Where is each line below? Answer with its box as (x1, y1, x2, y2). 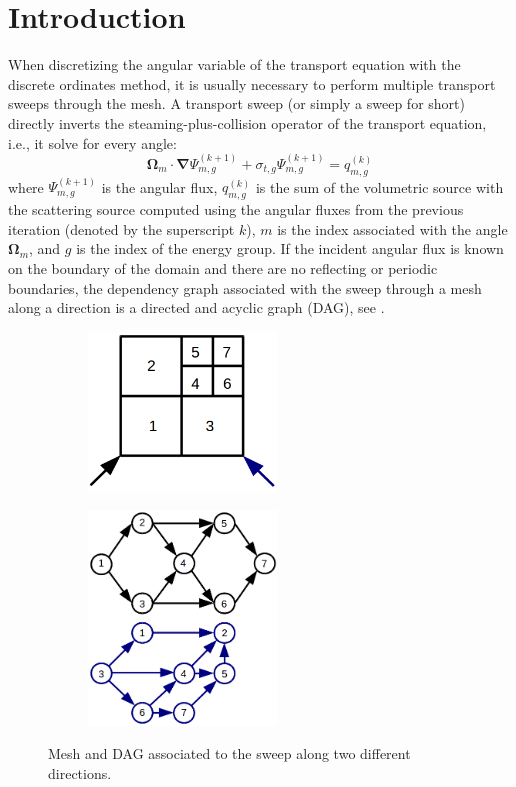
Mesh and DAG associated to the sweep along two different (48, 743, 411, 764)
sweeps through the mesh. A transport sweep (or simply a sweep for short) (8, 93, 465, 114)
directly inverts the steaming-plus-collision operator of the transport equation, (8, 112, 487, 133)
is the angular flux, (101, 176, 218, 197)
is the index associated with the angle (277, 218, 508, 239)
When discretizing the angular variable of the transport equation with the (8, 54, 461, 75)
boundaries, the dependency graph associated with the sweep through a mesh (8, 277, 482, 298)
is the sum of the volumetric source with (255, 176, 504, 197)
